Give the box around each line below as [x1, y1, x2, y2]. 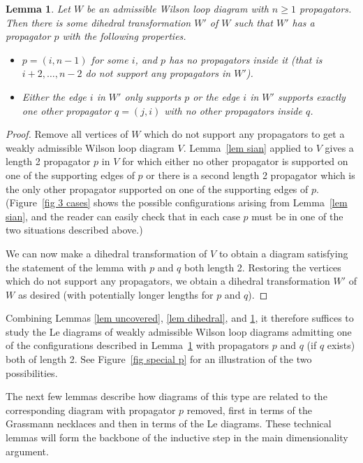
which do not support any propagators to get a [144, 127, 345, 141]
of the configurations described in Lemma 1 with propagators [6, 338, 269, 352]
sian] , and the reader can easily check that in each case [6, 208, 240, 223]
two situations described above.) [6, 222, 143, 237]
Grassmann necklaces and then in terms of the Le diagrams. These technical [6, 416, 332, 431]
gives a [325, 140, 354, 155]
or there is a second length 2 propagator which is [146, 167, 355, 182]
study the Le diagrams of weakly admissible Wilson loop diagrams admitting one [6, 324, 352, 339]
